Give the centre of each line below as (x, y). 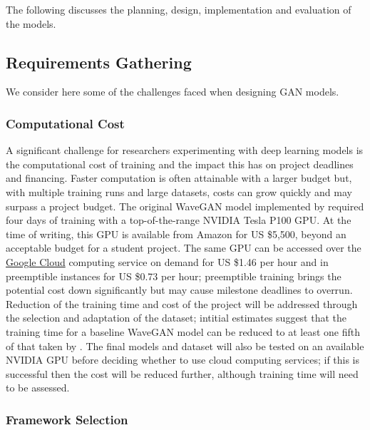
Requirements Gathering (99, 62)
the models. (31, 23)
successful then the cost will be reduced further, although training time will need (182, 373)
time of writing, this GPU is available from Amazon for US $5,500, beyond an (176, 234)
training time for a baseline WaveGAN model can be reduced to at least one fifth (183, 331)
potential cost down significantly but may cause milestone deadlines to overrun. (179, 290)
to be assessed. (38, 388)
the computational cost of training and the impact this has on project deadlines (180, 164)
